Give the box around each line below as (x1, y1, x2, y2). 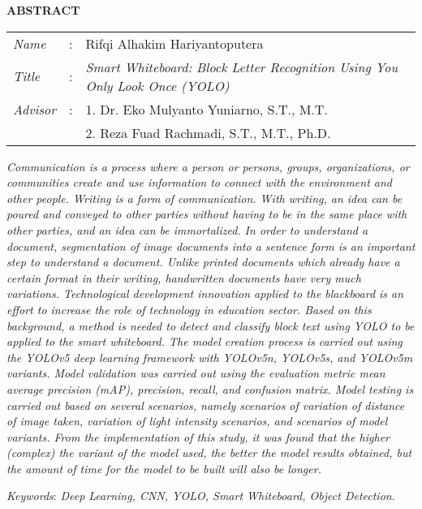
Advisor (13, 99, 56, 119)
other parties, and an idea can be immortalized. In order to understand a (6, 221, 368, 238)
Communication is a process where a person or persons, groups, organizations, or (6, 157, 410, 175)
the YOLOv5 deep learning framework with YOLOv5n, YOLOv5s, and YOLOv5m (6, 348, 413, 365)
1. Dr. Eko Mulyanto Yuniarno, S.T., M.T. (85, 99, 328, 119)
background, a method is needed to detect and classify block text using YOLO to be (6, 317, 415, 334)
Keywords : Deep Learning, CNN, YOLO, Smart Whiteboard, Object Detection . (6, 487, 395, 504)
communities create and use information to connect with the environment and (6, 174, 392, 191)
